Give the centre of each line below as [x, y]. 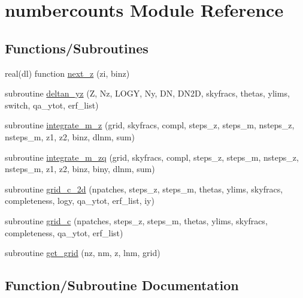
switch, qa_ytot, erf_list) [52, 105]
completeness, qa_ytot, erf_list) [64, 232]
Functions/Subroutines [77, 48]
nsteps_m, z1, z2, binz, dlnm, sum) [70, 136]
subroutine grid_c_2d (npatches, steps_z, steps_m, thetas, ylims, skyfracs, [144, 189]
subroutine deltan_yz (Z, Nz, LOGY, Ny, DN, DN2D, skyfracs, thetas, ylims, [147, 93]
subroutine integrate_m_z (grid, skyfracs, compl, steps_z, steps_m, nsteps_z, [150, 125]
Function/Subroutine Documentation [122, 285]
